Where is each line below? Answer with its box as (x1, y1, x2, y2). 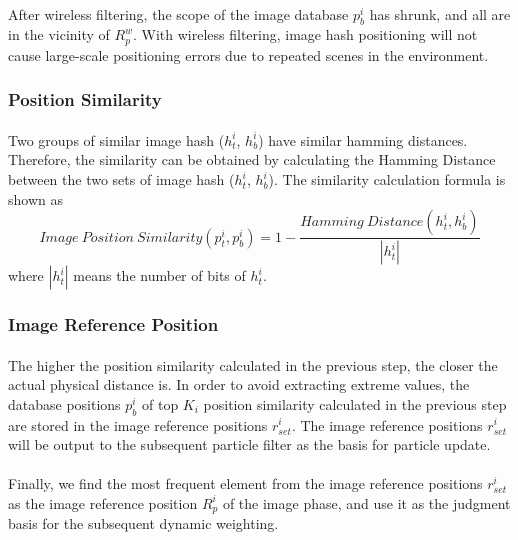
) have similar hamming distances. (258, 129, 468, 150)
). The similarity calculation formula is (268, 169, 506, 190)
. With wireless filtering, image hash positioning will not (133, 24, 478, 45)
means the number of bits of (73, 265, 246, 286)
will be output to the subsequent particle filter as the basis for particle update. (8, 434, 491, 455)
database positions (8, 393, 121, 414)
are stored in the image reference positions (8, 414, 268, 435)
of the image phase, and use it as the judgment (222, 492, 511, 513)
